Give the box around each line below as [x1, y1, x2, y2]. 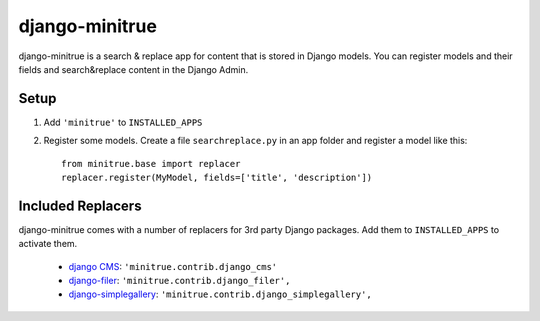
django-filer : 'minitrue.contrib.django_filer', [68, 275, 291, 287]
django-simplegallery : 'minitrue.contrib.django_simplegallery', [68, 288, 372, 300]
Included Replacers [18, 197, 142, 214]
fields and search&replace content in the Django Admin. [18, 63, 249, 75]
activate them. [18, 238, 78, 250]
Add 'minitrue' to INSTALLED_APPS [43, 116, 203, 128]
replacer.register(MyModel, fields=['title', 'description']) [61, 172, 373, 184]
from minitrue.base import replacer [61, 158, 241, 169]
